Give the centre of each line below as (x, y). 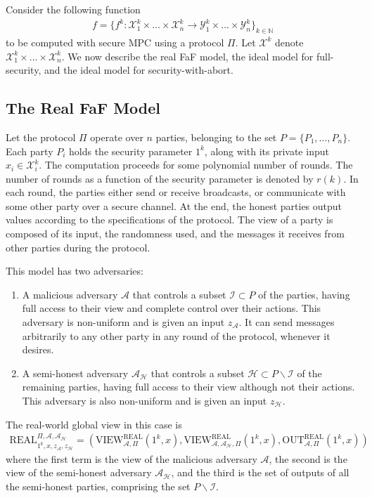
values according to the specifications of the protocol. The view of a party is (169, 219)
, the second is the (308, 458)
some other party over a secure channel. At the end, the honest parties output (174, 205)
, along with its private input (267, 151)
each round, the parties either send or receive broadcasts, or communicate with (176, 192)
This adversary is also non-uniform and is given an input (145, 400)
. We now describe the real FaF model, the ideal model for (187, 56)
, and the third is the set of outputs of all (260, 472)
